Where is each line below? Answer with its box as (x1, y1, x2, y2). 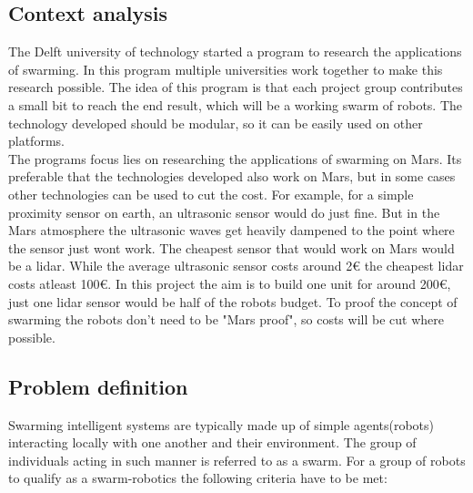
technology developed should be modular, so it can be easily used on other (8, 113, 423, 132)
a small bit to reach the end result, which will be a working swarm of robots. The (8, 95, 463, 114)
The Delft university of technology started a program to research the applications (8, 42, 462, 61)
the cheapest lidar (364, 256, 464, 275)
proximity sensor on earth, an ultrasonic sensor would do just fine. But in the (8, 202, 440, 221)
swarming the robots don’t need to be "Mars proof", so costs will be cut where (8, 310, 444, 329)
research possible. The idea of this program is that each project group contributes (8, 77, 463, 97)
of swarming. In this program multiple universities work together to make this (8, 59, 443, 78)
